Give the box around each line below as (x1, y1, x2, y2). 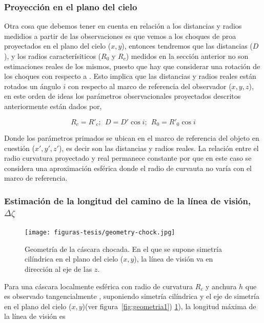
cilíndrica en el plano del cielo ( (25, 253, 124, 264)
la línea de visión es (4, 311, 66, 321)
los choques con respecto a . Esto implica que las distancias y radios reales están (4, 71, 256, 81)
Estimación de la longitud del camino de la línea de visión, (4, 194, 251, 207)
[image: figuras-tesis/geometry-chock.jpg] (25, 229, 175, 236)
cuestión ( (4, 142, 35, 153)
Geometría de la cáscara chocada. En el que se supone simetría (25, 243, 222, 254)
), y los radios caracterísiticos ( (4, 51, 101, 61)
